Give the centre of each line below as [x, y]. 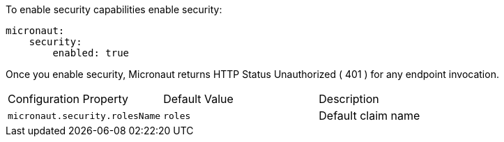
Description [349, 99]
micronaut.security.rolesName [84, 116]
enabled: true [91, 53]
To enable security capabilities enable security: [114, 9]
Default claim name [369, 116]
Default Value [198, 99]
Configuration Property [68, 99]
